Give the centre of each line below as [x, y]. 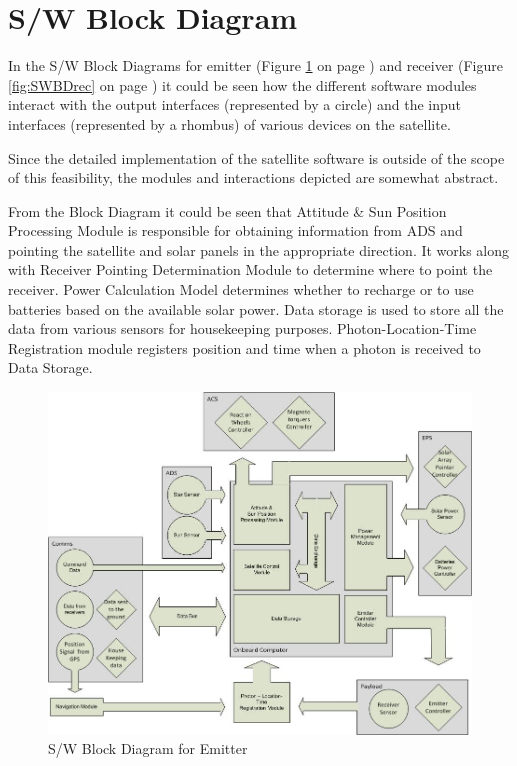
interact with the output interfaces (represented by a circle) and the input [235, 104]
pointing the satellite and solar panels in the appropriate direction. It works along [259, 249]
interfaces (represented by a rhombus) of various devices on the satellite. [229, 123]
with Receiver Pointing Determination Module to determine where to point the [250, 269]
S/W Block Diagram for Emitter [148, 748]
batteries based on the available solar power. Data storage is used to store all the [256, 308]
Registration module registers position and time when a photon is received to [244, 347]
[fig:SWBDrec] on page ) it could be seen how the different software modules [242, 84]
